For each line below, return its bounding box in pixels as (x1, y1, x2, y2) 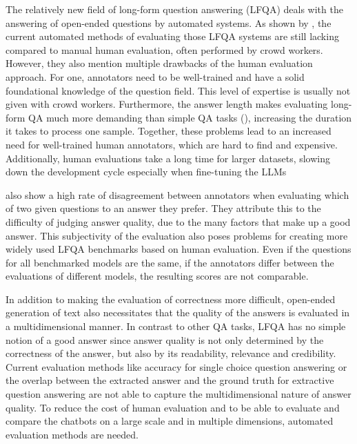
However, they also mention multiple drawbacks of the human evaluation (6, 56, 313, 70)
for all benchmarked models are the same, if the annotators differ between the (6, 255, 334, 269)
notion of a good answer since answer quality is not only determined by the (6, 332, 324, 347)
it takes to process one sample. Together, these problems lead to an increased (6, 124, 331, 138)
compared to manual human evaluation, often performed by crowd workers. (6, 42, 323, 57)
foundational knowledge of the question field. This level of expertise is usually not (6, 83, 351, 97)
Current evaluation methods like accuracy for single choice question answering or (6, 359, 347, 374)
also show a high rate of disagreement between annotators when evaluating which (6, 187, 349, 202)
